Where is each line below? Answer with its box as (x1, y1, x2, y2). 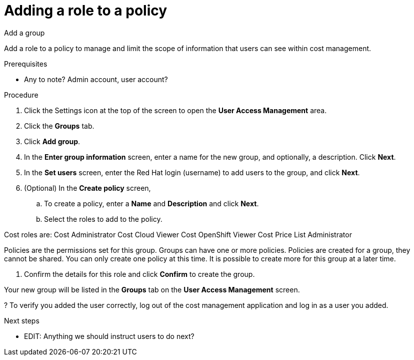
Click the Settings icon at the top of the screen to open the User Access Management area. (24, 106, 327, 115)
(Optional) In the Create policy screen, (24, 183, 151, 192)
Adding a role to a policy (4, 2, 167, 19)
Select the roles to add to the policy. (44, 214, 162, 223)
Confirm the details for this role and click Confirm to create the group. (24, 269, 255, 278)
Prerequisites (4, 59, 47, 68)
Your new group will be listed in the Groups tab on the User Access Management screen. (4, 285, 300, 294)
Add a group (4, 28, 45, 37)
